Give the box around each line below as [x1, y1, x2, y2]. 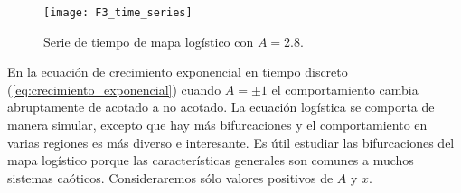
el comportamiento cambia [271, 79, 419, 98]
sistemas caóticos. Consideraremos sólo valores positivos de [7, 168, 334, 187]
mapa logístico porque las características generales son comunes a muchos [7, 151, 414, 170]
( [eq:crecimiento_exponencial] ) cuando [7, 79, 221, 98]
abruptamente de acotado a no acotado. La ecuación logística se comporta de [7, 97, 435, 116]
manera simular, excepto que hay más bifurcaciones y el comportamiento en [7, 115, 428, 134]
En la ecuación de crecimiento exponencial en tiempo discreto [7, 62, 348, 81]
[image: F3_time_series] [43, 6, 193, 19]
